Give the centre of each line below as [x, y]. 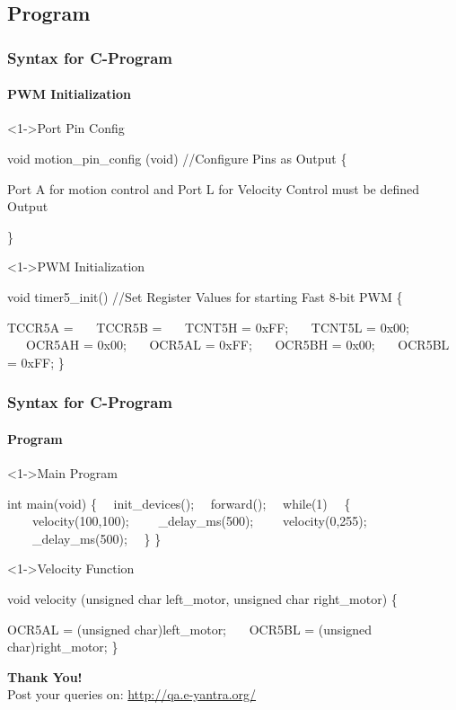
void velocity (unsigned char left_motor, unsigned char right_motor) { [202, 598]
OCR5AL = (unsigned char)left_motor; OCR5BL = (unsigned [190, 629]
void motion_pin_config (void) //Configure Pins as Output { [177, 159]
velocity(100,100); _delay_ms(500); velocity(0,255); [199, 521]
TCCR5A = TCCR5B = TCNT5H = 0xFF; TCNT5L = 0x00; [208, 327]
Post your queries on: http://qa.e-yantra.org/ [132, 694]
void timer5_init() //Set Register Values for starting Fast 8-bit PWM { [205, 296]
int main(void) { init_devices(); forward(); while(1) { [179, 503]
